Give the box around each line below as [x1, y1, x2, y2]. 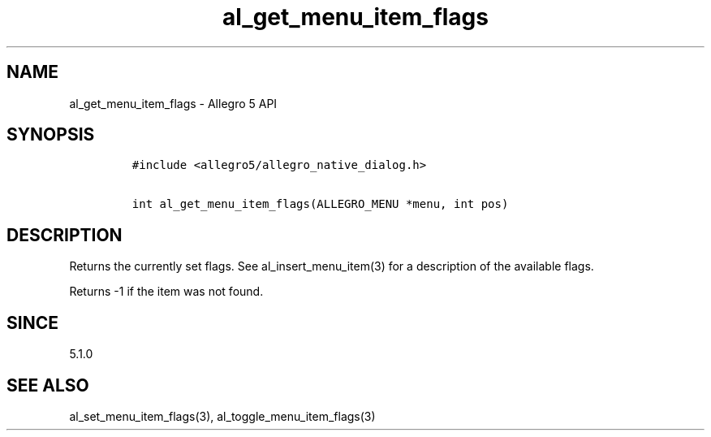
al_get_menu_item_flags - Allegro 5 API [69, 96, 278, 110]
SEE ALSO [6, 374, 89, 396]
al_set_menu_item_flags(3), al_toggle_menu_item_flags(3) [69, 409, 376, 423]
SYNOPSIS [6, 124, 95, 145]
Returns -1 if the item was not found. [69, 284, 264, 299]
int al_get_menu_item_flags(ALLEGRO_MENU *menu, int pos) [131, 197, 509, 211]
